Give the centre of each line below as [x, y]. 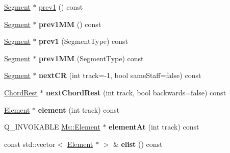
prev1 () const [61, 7]
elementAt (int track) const [154, 127]
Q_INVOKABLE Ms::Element [52, 127]
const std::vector [30, 144]
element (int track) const [79, 109]
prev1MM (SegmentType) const [91, 58]
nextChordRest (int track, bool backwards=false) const [136, 92]
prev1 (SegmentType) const [83, 41]
